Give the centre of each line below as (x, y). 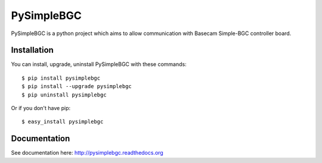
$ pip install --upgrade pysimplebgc (77, 87)
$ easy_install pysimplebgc (63, 122)
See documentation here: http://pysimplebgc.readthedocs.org (87, 153)
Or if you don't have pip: (41, 108)
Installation (32, 50)
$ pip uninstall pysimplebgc (64, 95)
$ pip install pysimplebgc (61, 78)
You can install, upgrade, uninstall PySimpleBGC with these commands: (99, 64)
